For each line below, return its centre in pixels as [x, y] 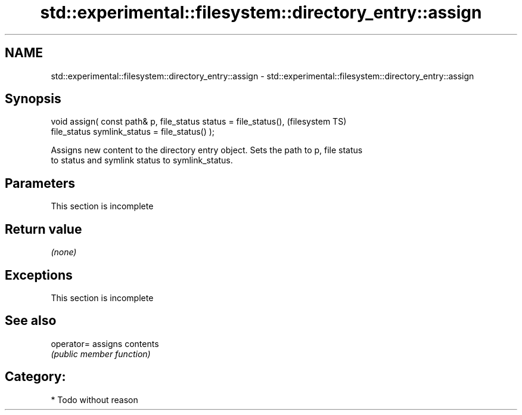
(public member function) [101, 354]
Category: [35, 377]
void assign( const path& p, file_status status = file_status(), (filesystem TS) [199, 122]
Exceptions [39, 275]
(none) [64, 252]
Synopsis [33, 99]
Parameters [40, 183]
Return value [44, 229]
